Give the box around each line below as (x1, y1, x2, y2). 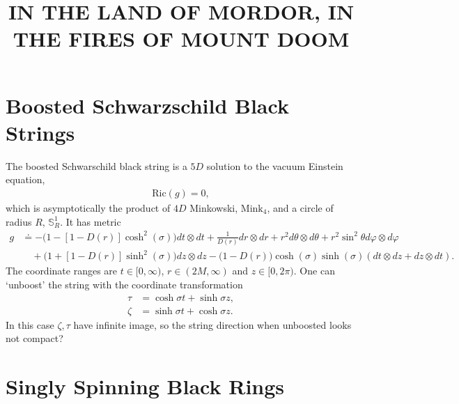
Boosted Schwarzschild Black (6, 91, 289, 119)
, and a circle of (267, 200, 334, 215)
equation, (6, 172, 45, 187)
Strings (6, 118, 75, 146)
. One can (293, 263, 335, 278)
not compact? (6, 331, 63, 345)
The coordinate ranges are (6, 263, 118, 278)
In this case (6, 317, 54, 332)
